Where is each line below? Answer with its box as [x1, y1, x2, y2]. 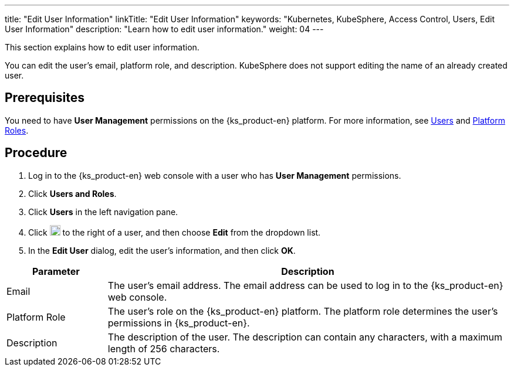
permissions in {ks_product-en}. [107, 316, 250, 329]
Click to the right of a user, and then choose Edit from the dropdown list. [28, 227, 321, 237]
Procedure [5, 145, 67, 161]
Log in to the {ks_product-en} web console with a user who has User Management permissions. [28, 170, 401, 181]
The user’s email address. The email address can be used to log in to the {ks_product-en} [107, 279, 503, 291]
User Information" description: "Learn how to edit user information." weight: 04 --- [5, 24, 324, 34]
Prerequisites [5, 90, 84, 105]
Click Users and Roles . [28, 188, 117, 199]
